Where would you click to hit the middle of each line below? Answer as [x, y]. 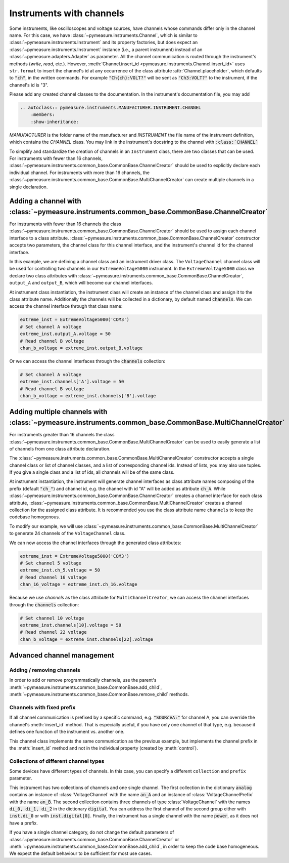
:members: [43, 115]
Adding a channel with [45, 201]
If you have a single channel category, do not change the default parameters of [92, 832]
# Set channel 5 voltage [51, 563]
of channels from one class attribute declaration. [60, 448]
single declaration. [29, 187]
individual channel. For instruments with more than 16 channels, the [80, 173]
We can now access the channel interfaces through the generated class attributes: [95, 543]
